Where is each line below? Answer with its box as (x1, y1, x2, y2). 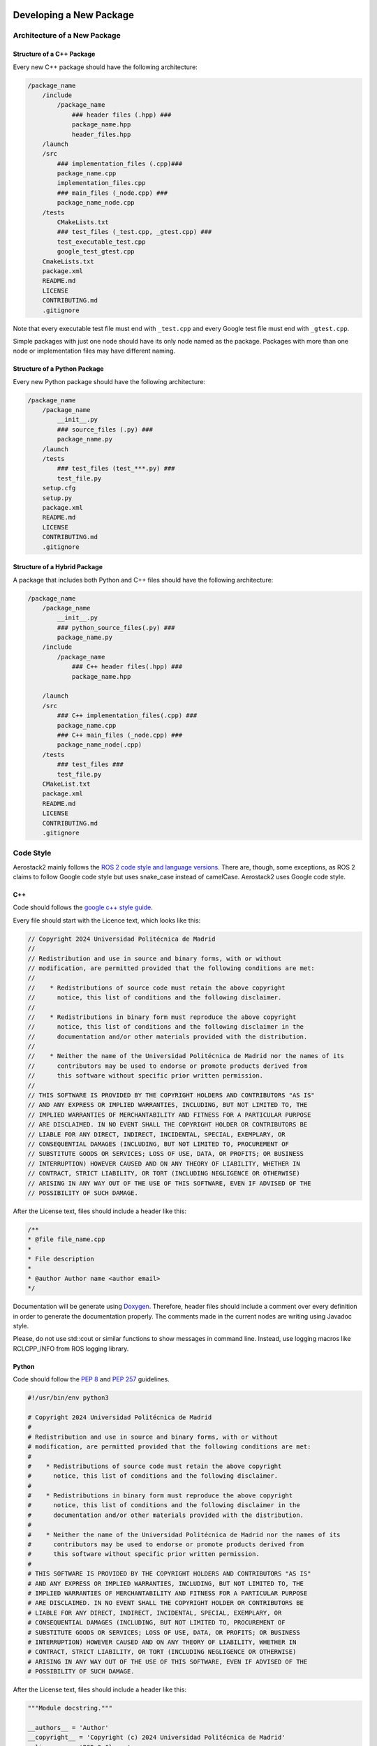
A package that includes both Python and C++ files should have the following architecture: (13, 575, 274, 584)
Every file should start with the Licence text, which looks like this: (13, 916, 201, 925)
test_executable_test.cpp (57, 237, 146, 246)
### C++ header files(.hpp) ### (71, 663, 183, 670)
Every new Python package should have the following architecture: (13, 377, 206, 386)
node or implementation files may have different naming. (13, 346, 176, 355)
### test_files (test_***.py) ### (57, 464, 175, 473)
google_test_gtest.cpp (57, 248, 135, 256)
